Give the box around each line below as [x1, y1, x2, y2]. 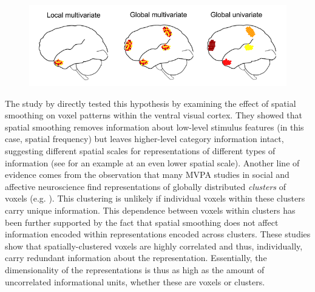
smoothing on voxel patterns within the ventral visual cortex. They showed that [5, 109, 303, 121]
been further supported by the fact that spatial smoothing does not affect [5, 216, 279, 228]
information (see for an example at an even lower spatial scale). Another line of [5, 156, 300, 169]
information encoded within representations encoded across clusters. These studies [5, 228, 311, 240]
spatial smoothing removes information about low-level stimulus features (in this [5, 120, 304, 133]
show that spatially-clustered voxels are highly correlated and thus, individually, [5, 239, 303, 252]
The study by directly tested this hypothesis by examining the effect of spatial [5, 97, 296, 109]
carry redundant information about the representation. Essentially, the [5, 251, 267, 264]
